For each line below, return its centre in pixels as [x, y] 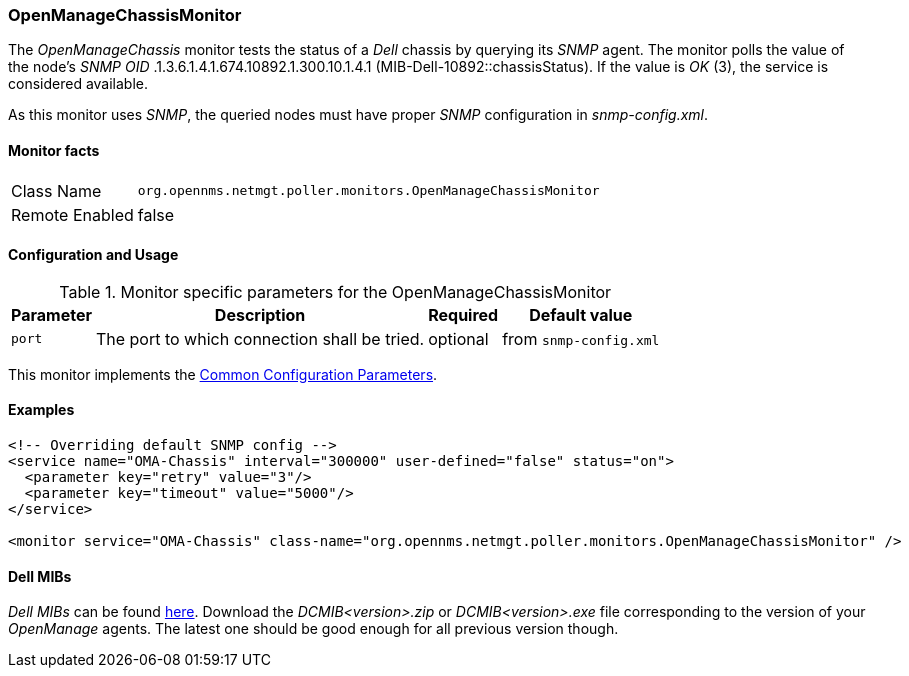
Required [463, 314]
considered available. [78, 84]
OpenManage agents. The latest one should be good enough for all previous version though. [313, 629]
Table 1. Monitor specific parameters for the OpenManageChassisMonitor [335, 291]
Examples [41, 410]
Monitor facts [54, 150]
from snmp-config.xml [581, 338]
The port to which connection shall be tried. [260, 338]
